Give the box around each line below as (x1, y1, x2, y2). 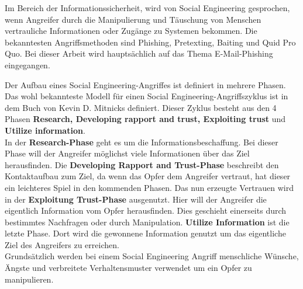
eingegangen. (5, 58, 50, 71)
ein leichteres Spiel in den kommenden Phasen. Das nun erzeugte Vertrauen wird (5, 181, 294, 193)
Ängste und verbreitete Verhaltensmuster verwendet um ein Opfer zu (5, 262, 252, 274)
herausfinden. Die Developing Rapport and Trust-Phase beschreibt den (5, 158, 279, 170)
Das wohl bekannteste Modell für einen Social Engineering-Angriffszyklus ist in (5, 90, 288, 102)
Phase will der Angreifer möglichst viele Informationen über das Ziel (5, 147, 250, 159)
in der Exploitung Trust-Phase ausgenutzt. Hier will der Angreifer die (5, 193, 267, 205)
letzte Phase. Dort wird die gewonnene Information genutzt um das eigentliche (5, 227, 286, 239)
